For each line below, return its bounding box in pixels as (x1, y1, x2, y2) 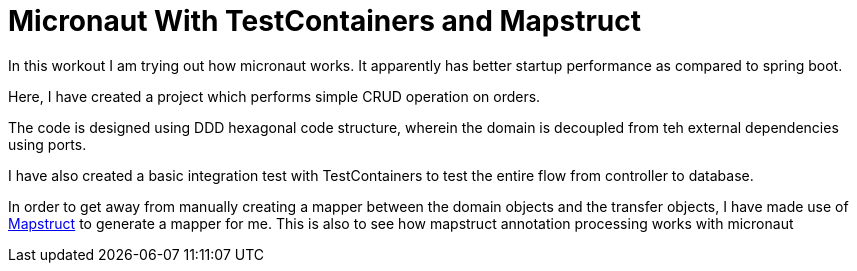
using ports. (8, 135, 87, 153)
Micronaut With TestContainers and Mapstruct (8, 4, 642, 38)
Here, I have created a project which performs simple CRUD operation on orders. (8, 87, 541, 105)
